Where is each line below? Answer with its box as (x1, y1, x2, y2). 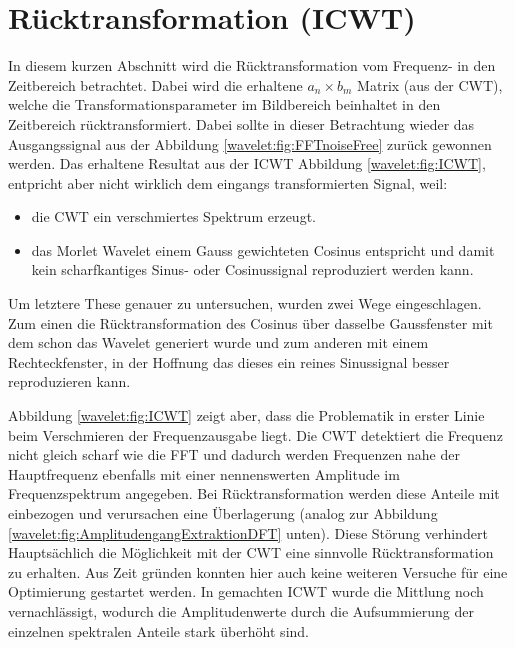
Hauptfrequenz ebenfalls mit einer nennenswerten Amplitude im (8, 463, 400, 484)
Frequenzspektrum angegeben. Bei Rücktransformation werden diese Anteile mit (8, 483, 500, 504)
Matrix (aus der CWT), (357, 74, 503, 95)
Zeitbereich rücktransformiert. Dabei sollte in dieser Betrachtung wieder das (8, 113, 475, 134)
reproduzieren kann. (8, 371, 131, 392)
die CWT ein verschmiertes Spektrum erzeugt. (31, 206, 316, 227)
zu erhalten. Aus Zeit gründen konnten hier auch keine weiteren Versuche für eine (8, 561, 508, 582)
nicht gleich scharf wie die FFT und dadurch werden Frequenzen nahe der (8, 444, 460, 465)
